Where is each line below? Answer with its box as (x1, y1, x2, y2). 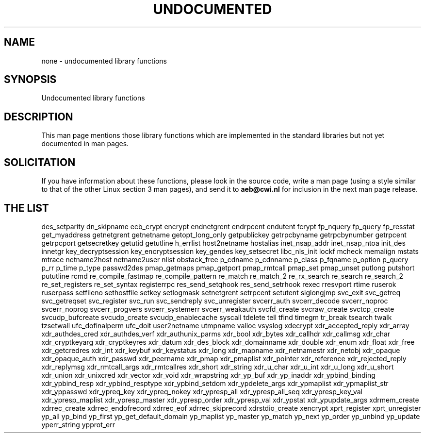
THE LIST (4, 202, 49, 214)
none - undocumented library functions (41, 56, 167, 65)
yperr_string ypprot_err (41, 420, 115, 429)
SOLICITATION (4, 156, 76, 168)
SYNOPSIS (4, 73, 57, 86)
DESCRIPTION (4, 110, 73, 123)
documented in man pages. (41, 139, 129, 148)
